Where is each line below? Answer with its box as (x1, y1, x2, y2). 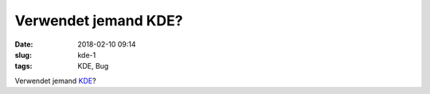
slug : (14, 50, 32, 59)
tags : (14, 62, 33, 71)
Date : (14, 39, 33, 49)
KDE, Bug (77, 62, 109, 71)
